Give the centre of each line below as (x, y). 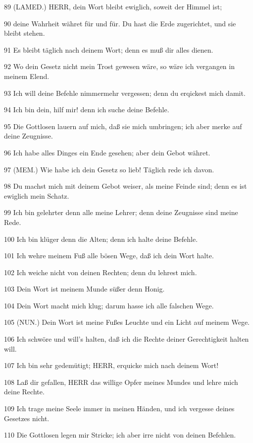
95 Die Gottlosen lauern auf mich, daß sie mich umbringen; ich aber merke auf (123, 126)
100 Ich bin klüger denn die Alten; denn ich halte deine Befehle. (101, 239)
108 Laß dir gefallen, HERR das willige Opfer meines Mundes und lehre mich (121, 382)
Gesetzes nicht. (27, 418)
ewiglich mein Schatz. (37, 195)
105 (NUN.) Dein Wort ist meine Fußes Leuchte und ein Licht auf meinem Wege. (127, 322)
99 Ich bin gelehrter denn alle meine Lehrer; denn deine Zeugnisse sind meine (121, 212)
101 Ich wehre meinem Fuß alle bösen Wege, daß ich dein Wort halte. (109, 256)
